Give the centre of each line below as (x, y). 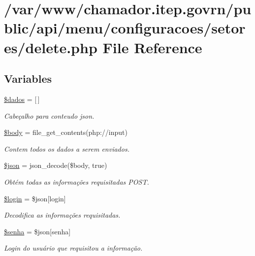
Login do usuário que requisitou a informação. (73, 248)
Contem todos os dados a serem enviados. (67, 148)
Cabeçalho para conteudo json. (49, 115)
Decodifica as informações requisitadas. (62, 215)
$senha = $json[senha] (37, 231)
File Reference (152, 47)
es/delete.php (51, 47)
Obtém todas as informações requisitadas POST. (77, 181)
